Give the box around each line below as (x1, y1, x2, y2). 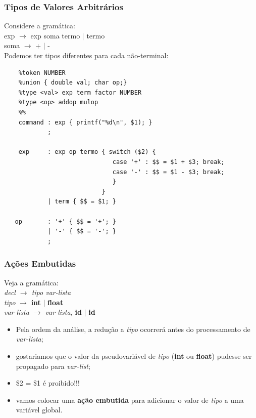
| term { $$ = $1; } (47, 198, 116, 205)
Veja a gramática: (4, 277, 59, 287)
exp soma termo (30, 30, 80, 40)
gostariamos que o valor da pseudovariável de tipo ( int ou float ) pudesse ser (16, 351, 252, 361)
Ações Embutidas (4, 257, 76, 270)
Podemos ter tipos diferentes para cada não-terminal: (4, 50, 169, 60)
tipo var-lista (31, 287, 71, 298)
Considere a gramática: (4, 20, 75, 31)
